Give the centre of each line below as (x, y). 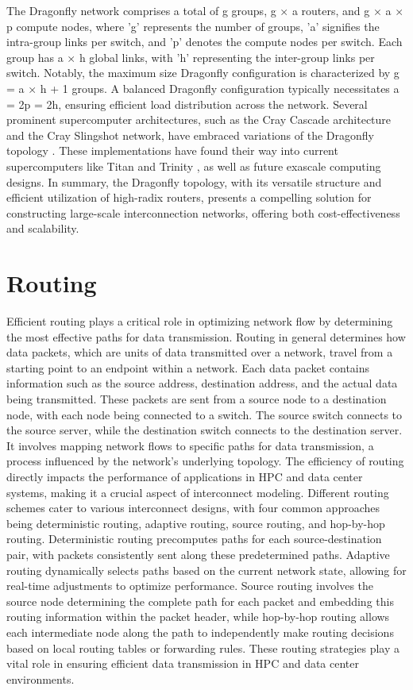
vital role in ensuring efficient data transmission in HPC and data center (183, 663)
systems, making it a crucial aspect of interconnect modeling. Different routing (198, 492)
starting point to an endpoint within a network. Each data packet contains (188, 367)
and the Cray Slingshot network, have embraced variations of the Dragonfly (190, 135)
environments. (41, 678)
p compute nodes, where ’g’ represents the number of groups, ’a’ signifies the (193, 26)
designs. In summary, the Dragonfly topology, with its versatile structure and (194, 181)
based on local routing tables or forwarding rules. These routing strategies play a (203, 648)
